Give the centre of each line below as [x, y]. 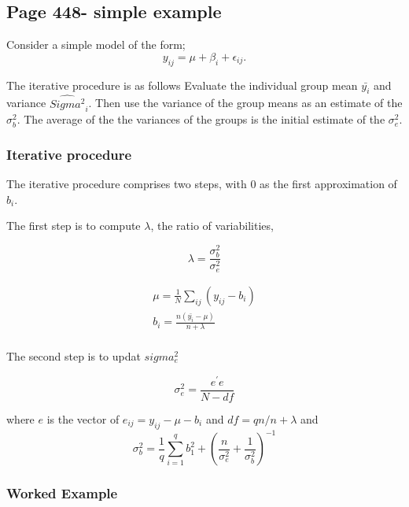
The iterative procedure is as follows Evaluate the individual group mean [182, 85]
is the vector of [83, 418]
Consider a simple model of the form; [96, 44]
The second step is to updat [74, 356]
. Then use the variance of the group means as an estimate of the [245, 103]
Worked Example [62, 492]
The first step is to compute [74, 226]
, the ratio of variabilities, [212, 226]
